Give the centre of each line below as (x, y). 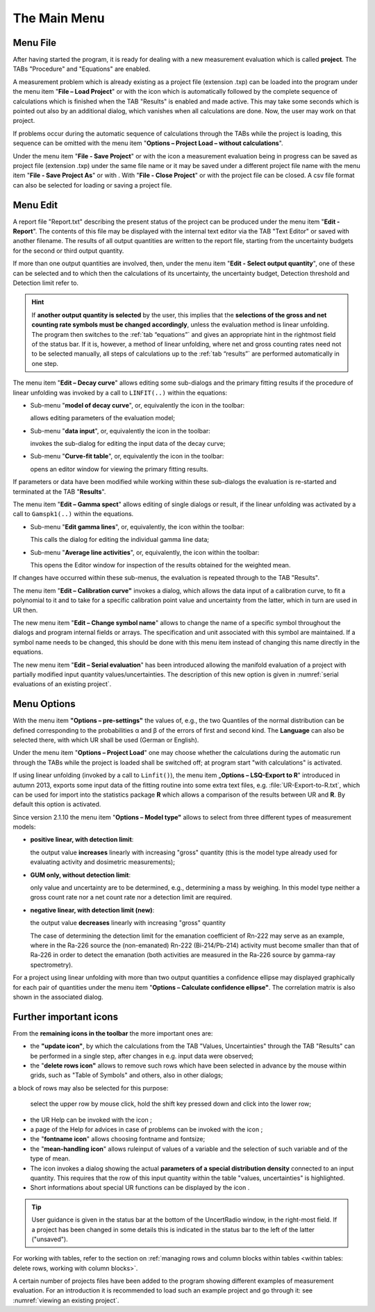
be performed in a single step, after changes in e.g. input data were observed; (142, 1056)
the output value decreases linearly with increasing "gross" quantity (128, 923)
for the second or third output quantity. (68, 251)
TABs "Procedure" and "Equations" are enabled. (82, 69)
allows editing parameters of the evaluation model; (102, 418)
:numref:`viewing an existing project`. (66, 1300)
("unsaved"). (50, 1239)
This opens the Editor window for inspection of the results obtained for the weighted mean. (160, 565)
